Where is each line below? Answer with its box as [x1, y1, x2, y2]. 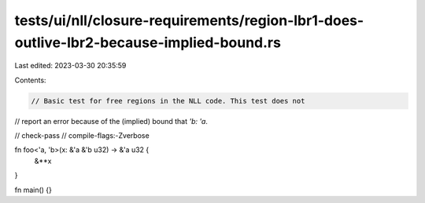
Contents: [14, 75, 46, 85]
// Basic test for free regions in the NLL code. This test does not [31, 96, 305, 105]
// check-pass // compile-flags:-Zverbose [14, 131, 150, 140]
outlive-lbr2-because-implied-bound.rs [14, 34, 281, 51]
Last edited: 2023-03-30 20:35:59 [14, 61, 127, 71]
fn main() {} [14, 185, 53, 194]
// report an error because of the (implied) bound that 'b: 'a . [14, 116, 209, 125]
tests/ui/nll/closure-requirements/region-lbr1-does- [14, 12, 364, 29]
